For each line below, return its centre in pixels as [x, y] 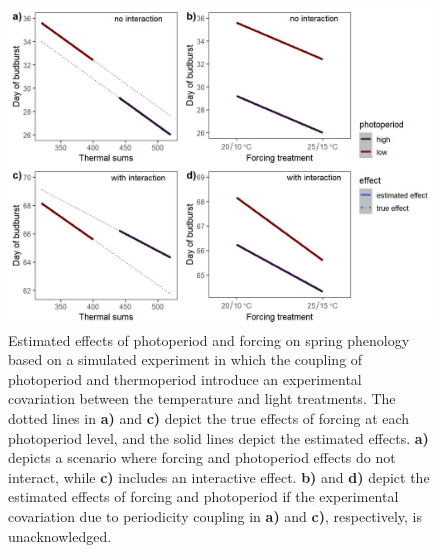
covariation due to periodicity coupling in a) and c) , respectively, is [215, 515]
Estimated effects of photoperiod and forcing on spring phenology [209, 339]
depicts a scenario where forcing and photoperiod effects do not [202, 457]
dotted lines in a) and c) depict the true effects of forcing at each [209, 417]
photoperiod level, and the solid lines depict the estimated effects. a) [218, 437]
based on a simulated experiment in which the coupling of [185, 359]
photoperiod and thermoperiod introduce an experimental [185, 378]
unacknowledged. [60, 535]
